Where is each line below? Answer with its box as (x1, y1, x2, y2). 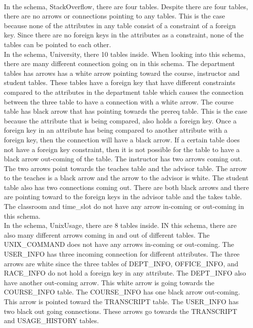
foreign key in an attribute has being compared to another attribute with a (4, 125, 228, 135)
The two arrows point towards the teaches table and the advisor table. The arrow (4, 163, 247, 173)
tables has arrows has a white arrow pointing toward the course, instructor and (4, 68, 240, 78)
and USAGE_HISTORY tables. (4, 315, 99, 326)
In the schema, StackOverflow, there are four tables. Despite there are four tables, (4, 1, 248, 11)
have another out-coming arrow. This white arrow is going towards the (4, 277, 215, 287)
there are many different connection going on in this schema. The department (4, 58, 235, 69)
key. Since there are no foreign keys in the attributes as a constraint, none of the (4, 30, 244, 40)
